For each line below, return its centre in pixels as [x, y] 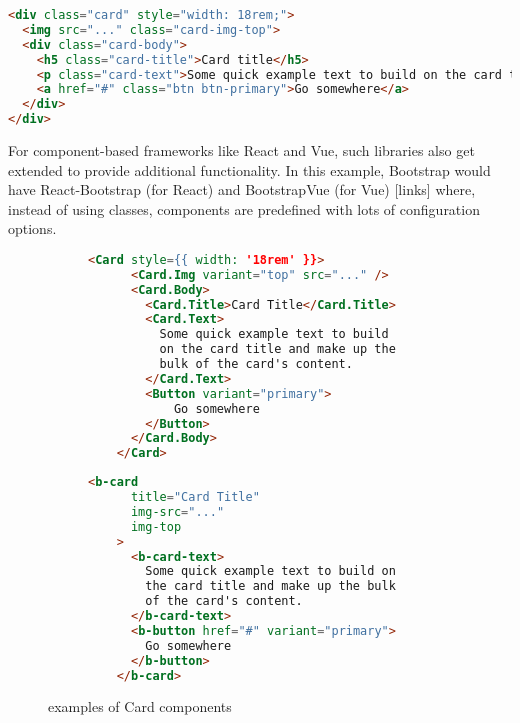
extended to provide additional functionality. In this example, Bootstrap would [249, 169]
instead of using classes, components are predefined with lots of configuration [244, 208]
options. [32, 228]
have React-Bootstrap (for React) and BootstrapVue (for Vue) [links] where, [242, 189]
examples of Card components [140, 706]
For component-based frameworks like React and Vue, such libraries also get [241, 150]
